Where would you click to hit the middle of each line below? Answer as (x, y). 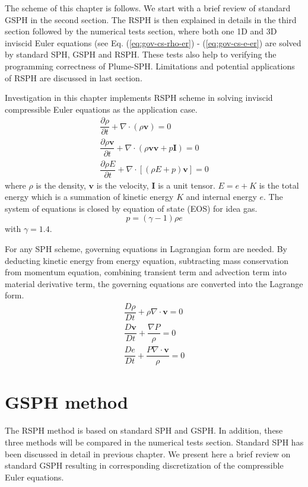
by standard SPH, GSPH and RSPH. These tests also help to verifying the (141, 54)
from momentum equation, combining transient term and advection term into (146, 272)
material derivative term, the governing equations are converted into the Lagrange (154, 283)
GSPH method (67, 402)
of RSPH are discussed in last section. (74, 77)
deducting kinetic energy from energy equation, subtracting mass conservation (147, 260)
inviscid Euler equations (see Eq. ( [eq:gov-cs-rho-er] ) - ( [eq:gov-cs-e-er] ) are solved (153, 42)
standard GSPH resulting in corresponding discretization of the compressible (144, 465)
